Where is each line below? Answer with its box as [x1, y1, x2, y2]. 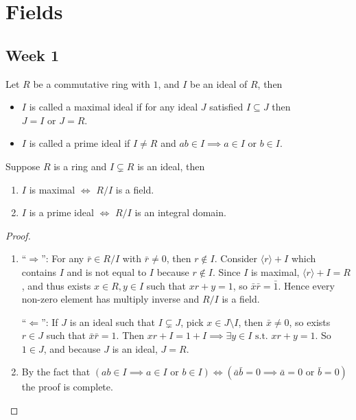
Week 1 [5, 44, 59, 65]
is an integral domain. [134, 205, 226, 220]
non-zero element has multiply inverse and [21, 292, 200, 306]
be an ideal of [190, 76, 248, 91]
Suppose [5, 159, 40, 173]
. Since [213, 264, 241, 279]
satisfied [209, 100, 244, 114]
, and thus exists [21, 278, 91, 292]
